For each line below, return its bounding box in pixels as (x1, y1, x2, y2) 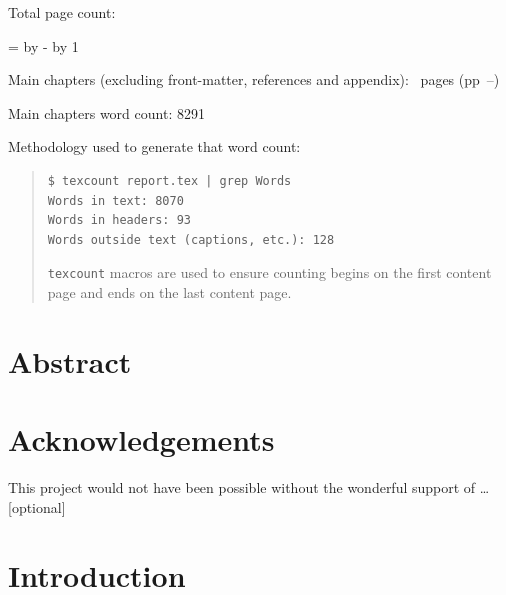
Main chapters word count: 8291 (8, 102, 205, 123)
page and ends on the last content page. (47, 282, 292, 302)
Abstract (8, 340, 132, 381)
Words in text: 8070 (47, 193, 184, 208)
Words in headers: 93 (47, 213, 191, 228)
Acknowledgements (8, 419, 275, 460)
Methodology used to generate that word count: (8, 136, 301, 157)
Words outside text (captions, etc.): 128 (47, 232, 335, 247)
